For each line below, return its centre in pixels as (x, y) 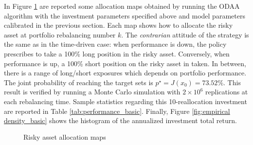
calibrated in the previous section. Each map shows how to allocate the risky (118, 25)
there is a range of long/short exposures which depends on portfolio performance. (125, 73)
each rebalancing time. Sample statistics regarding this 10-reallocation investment (126, 101)
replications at (227, 92)
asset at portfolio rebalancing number (60, 34)
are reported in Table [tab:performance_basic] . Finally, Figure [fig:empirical (117, 111)
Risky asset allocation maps (65, 136)
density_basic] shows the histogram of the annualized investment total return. (120, 120)
